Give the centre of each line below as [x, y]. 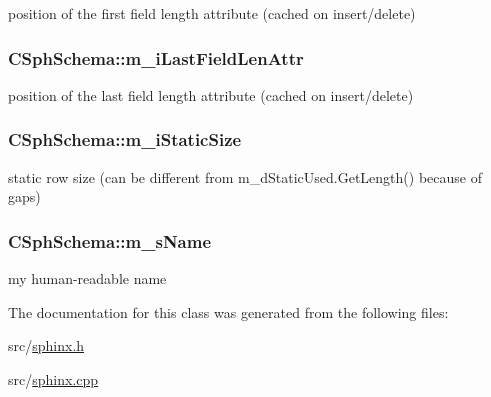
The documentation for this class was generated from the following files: [228, 311]
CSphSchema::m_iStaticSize [125, 139]
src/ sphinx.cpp [53, 378]
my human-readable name [87, 278]
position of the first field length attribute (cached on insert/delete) [212, 13]
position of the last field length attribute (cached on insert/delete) [211, 94]
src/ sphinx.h [46, 345]
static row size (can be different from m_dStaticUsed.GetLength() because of [245, 176]
